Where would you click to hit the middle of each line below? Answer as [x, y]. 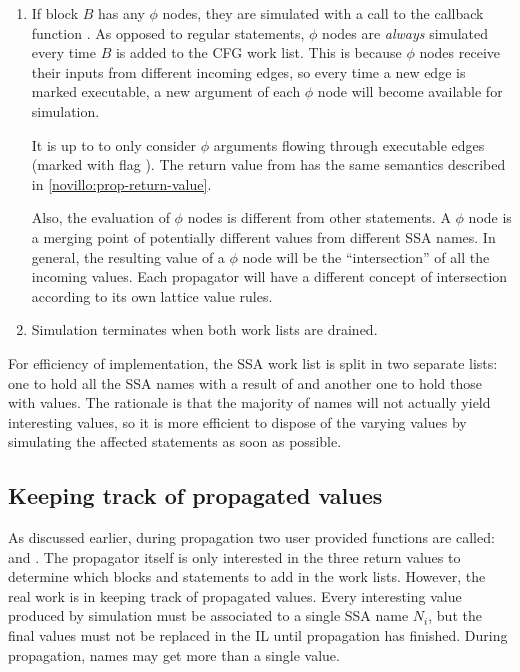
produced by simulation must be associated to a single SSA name [208, 615]
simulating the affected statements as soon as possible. [175, 441]
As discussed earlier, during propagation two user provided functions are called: [251, 537]
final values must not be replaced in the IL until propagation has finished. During [258, 635]
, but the [455, 615]
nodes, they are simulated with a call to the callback [323, 13]
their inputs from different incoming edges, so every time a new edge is [248, 71]
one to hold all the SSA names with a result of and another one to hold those [245, 382]
